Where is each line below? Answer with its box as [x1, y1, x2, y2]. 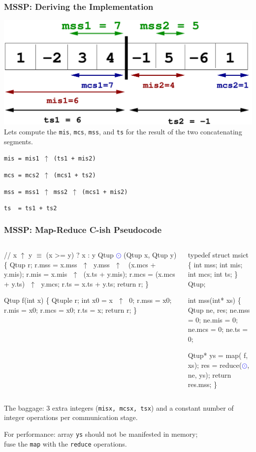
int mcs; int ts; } [188, 269, 238, 279]
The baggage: [4, 402, 44, 413]
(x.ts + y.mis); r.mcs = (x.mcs [83, 269, 175, 279]
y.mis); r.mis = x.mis [4, 269, 67, 279]
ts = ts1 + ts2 [4, 205, 57, 212]
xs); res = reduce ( [188, 359, 242, 370]
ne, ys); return [188, 369, 231, 380]
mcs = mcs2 [4, 171, 39, 179]
